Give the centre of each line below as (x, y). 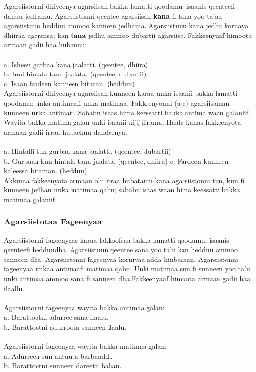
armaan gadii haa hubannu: (46, 45)
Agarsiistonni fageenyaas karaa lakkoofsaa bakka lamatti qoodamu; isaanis (117, 240)
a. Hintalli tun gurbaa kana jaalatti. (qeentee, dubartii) (88, 151)
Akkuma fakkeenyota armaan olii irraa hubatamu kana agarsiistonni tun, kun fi (124, 180)
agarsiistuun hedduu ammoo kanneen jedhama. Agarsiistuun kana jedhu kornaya (126, 25)
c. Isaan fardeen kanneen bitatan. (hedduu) (69, 83)
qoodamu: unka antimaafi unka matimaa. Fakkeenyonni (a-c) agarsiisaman (117, 102)
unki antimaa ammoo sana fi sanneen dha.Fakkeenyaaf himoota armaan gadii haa (127, 279)
